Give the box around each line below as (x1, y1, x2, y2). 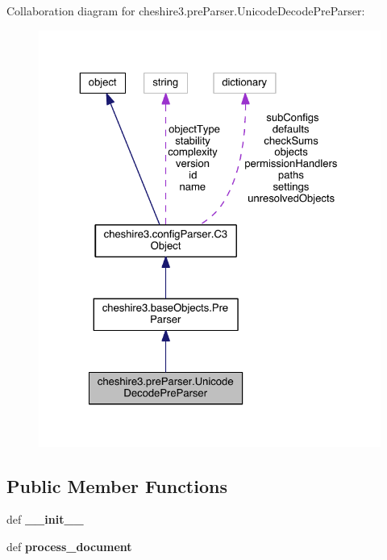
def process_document (6, 537, 132, 554)
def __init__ (6, 511, 84, 528)
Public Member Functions (6, 473, 227, 498)
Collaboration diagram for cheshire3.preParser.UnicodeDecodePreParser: (6, 2, 365, 19)
